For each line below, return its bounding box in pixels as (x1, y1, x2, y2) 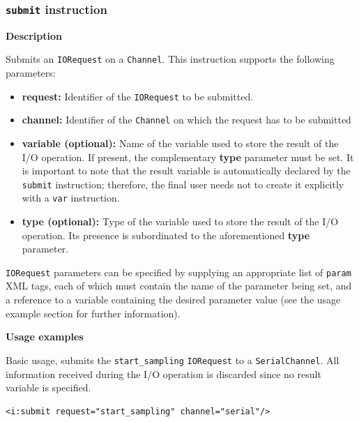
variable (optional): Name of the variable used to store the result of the (22, 135, 339, 150)
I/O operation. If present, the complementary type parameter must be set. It (22, 149, 354, 164)
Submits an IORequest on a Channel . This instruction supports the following (6, 52, 335, 66)
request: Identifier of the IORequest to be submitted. (22, 89, 254, 103)
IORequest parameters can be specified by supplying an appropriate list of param (6, 264, 351, 279)
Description (6, 28, 63, 43)
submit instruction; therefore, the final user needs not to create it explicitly (22, 176, 344, 191)
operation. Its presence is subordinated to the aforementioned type (22, 227, 310, 242)
